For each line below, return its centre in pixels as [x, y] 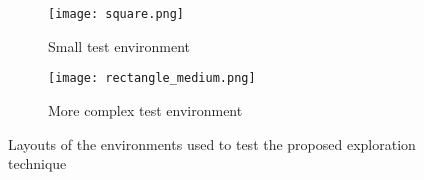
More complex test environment [145, 109]
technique [37, 163]
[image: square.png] [116, 14]
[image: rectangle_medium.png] [152, 78]
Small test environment [119, 45]
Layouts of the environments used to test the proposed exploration [212, 143]
